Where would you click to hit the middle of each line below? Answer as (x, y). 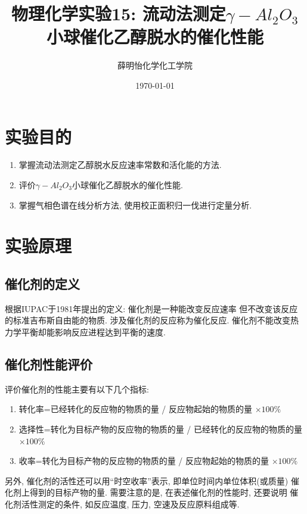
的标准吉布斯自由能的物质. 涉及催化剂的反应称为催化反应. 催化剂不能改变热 (152, 320)
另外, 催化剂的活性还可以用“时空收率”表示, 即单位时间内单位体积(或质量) (147, 480)
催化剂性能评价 (49, 364)
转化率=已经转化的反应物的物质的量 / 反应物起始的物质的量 (136, 409)
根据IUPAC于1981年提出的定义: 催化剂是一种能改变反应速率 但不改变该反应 (151, 308)
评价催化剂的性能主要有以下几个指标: (77, 389)
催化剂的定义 (42, 283)
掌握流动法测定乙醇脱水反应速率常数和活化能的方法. (120, 165)
